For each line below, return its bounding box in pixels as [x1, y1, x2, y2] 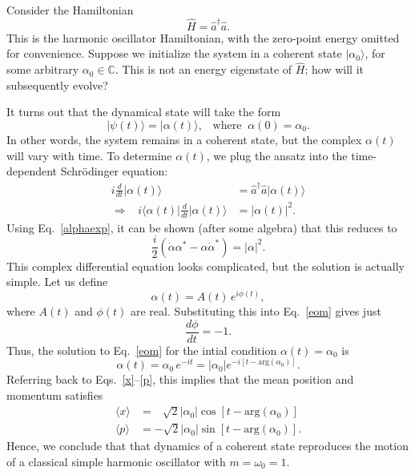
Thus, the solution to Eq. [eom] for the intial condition [6, 341, 277, 358]
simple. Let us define [6, 273, 108, 290]
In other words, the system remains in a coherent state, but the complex [6, 131, 362, 147]
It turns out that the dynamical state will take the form [6, 103, 281, 120]
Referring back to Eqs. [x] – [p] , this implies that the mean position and [6, 371, 354, 388]
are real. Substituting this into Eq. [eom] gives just [130, 303, 381, 320]
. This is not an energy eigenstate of [115, 61, 292, 78]
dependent [6, 163, 58, 179]
